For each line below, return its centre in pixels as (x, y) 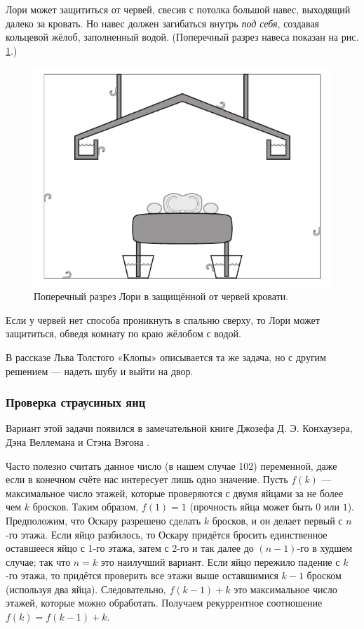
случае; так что (38, 561)
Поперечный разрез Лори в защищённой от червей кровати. (161, 296)
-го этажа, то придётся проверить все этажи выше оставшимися (142, 575)
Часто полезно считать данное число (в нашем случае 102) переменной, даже (171, 465)
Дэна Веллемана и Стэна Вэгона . (78, 441)
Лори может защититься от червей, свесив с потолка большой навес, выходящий (178, 9)
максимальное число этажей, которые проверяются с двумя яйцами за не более (175, 493)
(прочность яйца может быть (251, 507)
